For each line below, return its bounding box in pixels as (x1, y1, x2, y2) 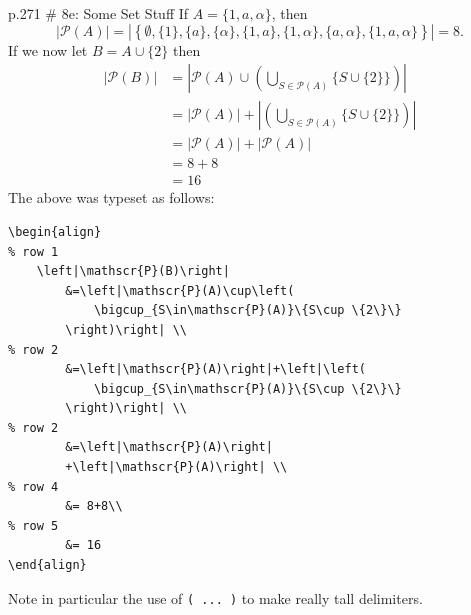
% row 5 (8, 518, 59, 533)
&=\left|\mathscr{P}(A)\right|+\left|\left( (65, 362, 366, 377)
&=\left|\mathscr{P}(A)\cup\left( (65, 283, 295, 298)
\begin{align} (8, 224, 102, 239)
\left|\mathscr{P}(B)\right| (36, 264, 230, 279)
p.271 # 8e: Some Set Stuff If (8, 3, 189, 23)
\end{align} (8, 558, 87, 573)
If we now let (8, 39, 88, 60)
